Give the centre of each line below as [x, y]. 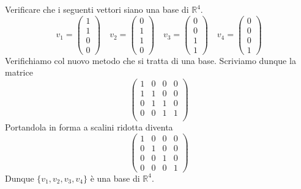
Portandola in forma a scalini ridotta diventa [89, 127]
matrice [19, 72]
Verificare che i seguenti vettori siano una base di [97, 9]
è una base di [115, 178]
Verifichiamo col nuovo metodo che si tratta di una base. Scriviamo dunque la [150, 60]
